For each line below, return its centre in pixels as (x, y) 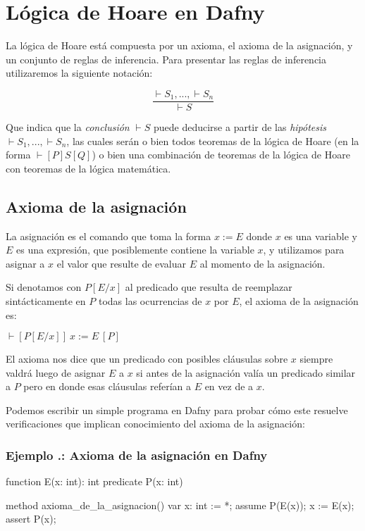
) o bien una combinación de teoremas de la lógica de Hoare (221, 155)
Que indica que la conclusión (68, 126)
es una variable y (321, 236)
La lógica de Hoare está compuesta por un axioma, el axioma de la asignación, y (179, 45)
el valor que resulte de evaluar (122, 263)
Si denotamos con (44, 287)
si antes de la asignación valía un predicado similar (246, 372)
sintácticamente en (46, 300)
